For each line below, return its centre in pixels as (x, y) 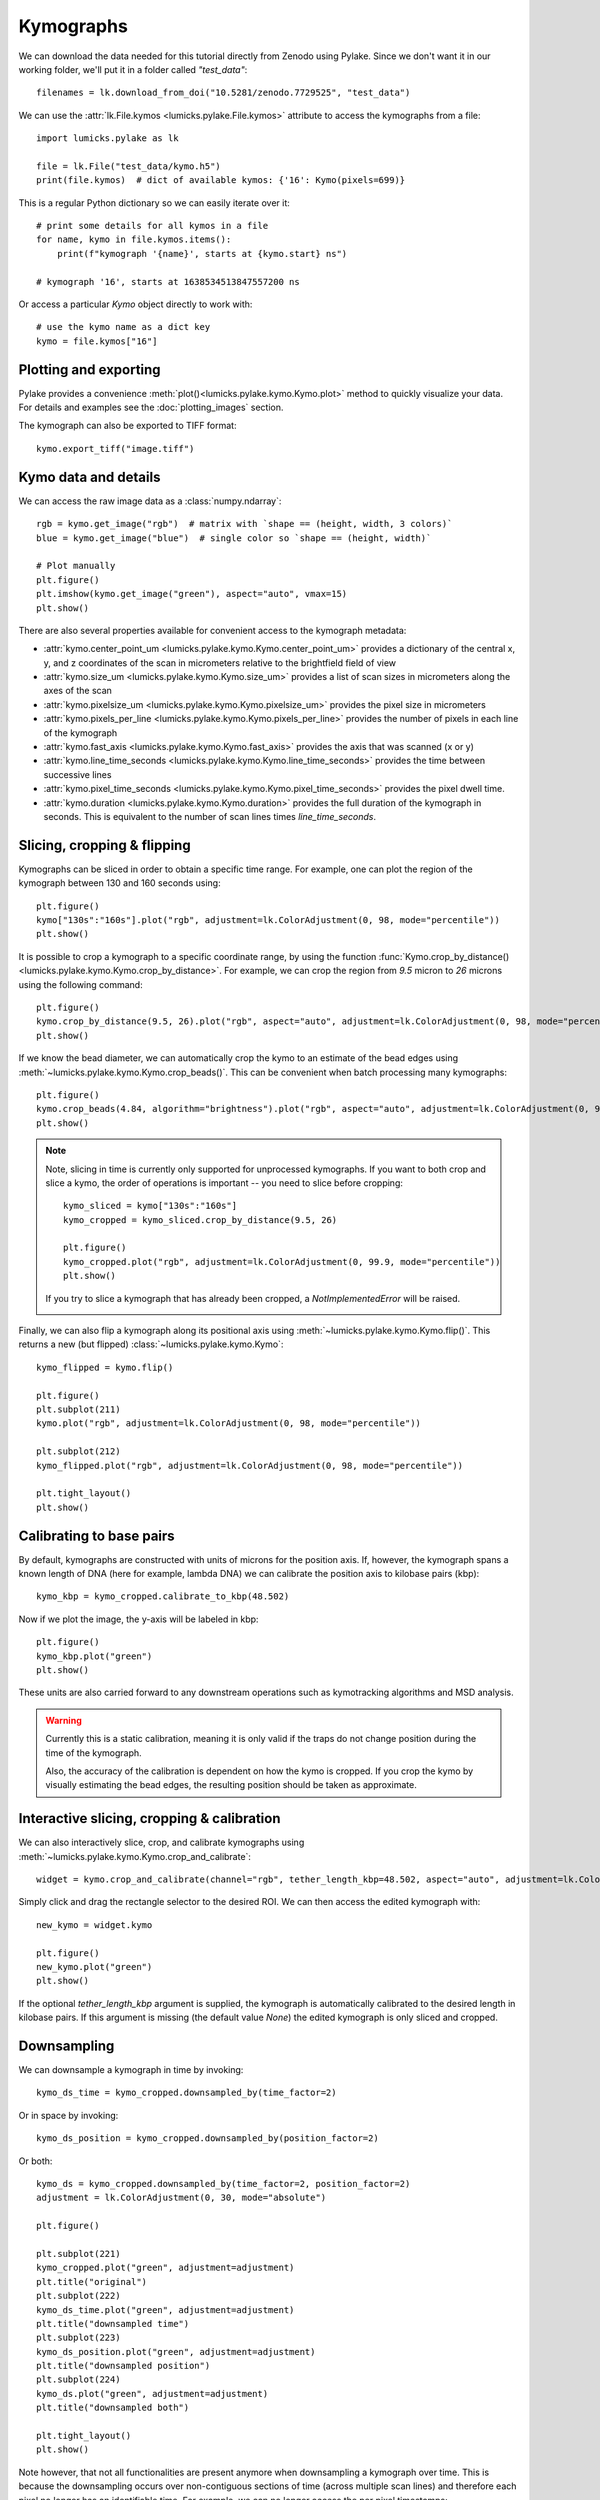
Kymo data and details (89, 476)
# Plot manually (76, 566)
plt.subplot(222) (78, 2296)
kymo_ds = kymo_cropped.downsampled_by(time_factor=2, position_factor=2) (223, 2183)
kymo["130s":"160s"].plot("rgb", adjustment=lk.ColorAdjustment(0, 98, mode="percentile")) (268, 920)
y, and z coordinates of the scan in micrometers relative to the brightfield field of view (220, 662)
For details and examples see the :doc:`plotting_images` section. (151, 407)
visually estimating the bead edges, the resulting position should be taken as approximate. (231, 1785)
